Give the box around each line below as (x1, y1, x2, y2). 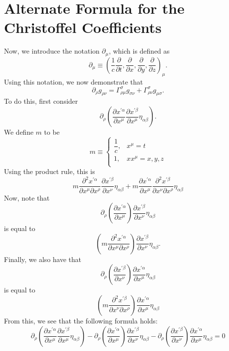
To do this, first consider (4, 96, 78, 106)
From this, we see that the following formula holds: (4, 315, 158, 325)
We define (4, 127, 33, 137)
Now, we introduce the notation (4, 46, 100, 56)
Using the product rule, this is (4, 166, 95, 176)
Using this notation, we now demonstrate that (4, 76, 143, 87)
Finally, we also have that (4, 254, 81, 264)
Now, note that (4, 192, 50, 203)
